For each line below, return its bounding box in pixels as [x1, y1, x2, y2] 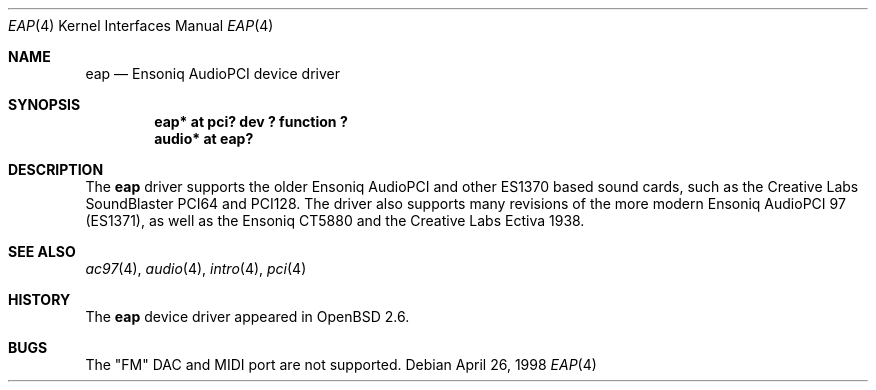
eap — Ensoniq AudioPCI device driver [85, 65, 341, 82]
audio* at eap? [154, 130, 254, 147]
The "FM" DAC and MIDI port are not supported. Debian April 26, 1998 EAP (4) [85, 356, 597, 373]
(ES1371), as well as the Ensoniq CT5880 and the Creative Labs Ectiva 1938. [85, 212, 585, 229]
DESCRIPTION [8, 161, 104, 178]
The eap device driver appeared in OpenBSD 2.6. [85, 308, 410, 325]
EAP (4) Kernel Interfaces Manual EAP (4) [8, 17, 274, 34]
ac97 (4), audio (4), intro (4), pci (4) [85, 260, 307, 277]
